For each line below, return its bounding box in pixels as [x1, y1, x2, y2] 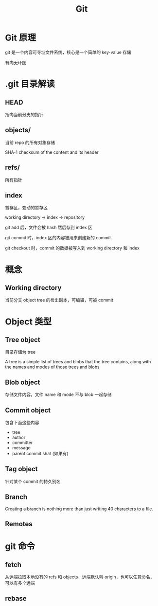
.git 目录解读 [5, 79, 55, 89]
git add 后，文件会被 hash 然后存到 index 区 [5, 225, 92, 231]
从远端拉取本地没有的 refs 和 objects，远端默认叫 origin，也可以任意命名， [5, 574, 155, 580]
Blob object [5, 378, 40, 386]
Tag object [5, 465, 38, 473]
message [12, 445, 31, 450]
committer [12, 440, 33, 446]
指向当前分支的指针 [5, 111, 44, 117]
